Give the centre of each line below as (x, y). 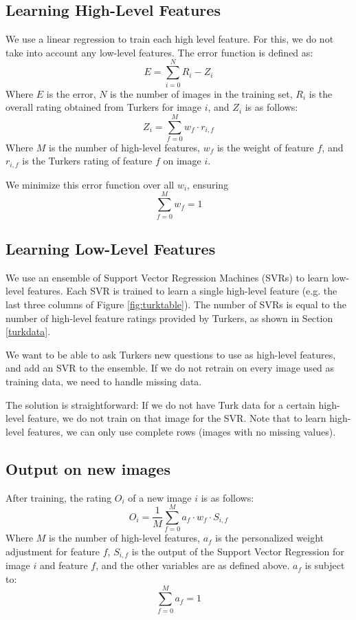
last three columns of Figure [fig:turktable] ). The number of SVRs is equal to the (176, 304)
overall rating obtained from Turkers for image (103, 107)
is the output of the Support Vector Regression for (238, 551)
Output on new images (88, 468)
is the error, (71, 93)
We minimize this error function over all (90, 184)
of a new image (160, 497)
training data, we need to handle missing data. (104, 381)
